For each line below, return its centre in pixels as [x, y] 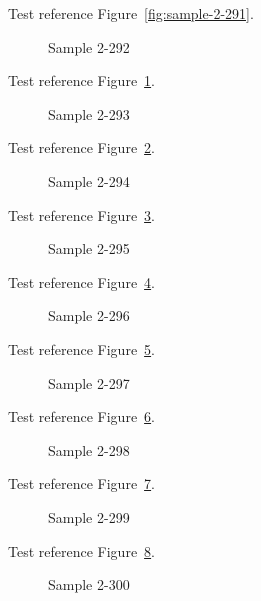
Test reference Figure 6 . [81, 416]
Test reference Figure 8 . [81, 550]
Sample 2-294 [89, 180]
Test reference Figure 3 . [81, 214]
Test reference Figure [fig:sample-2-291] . [131, 13]
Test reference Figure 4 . [81, 281]
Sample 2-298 [89, 449]
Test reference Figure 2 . [81, 147]
